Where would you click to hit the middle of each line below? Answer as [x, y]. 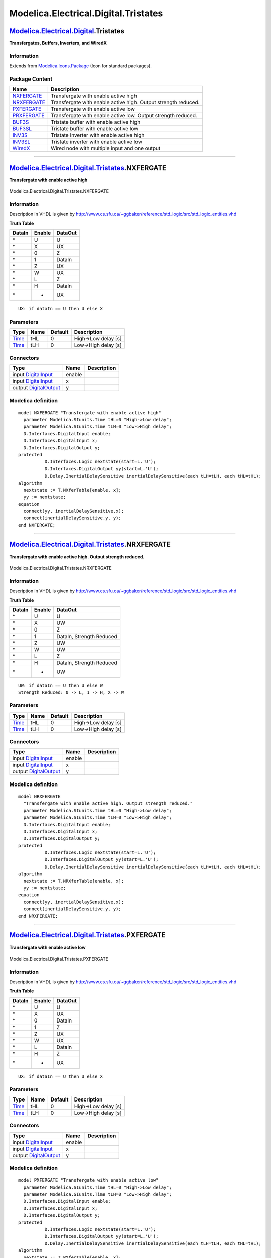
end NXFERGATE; [37, 525]
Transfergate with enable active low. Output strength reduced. [124, 116]
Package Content [31, 79]
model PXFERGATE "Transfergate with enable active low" [88, 1180]
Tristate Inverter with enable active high [98, 135]
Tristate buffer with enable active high [96, 122]
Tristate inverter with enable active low [97, 142]
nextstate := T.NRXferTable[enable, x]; [74, 881]
